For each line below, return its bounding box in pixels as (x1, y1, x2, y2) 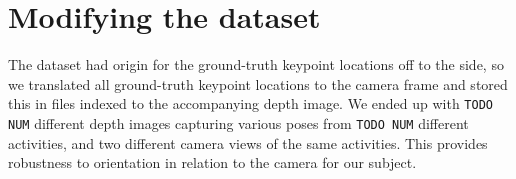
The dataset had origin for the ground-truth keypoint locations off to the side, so (8, 54, 504, 75)
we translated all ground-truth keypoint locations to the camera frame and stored (8, 73, 508, 94)
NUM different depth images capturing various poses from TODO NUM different (8, 112, 469, 133)
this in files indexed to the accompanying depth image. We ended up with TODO (8, 93, 493, 114)
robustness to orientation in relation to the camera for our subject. (8, 152, 417, 173)
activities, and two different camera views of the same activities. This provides (8, 132, 488, 153)
